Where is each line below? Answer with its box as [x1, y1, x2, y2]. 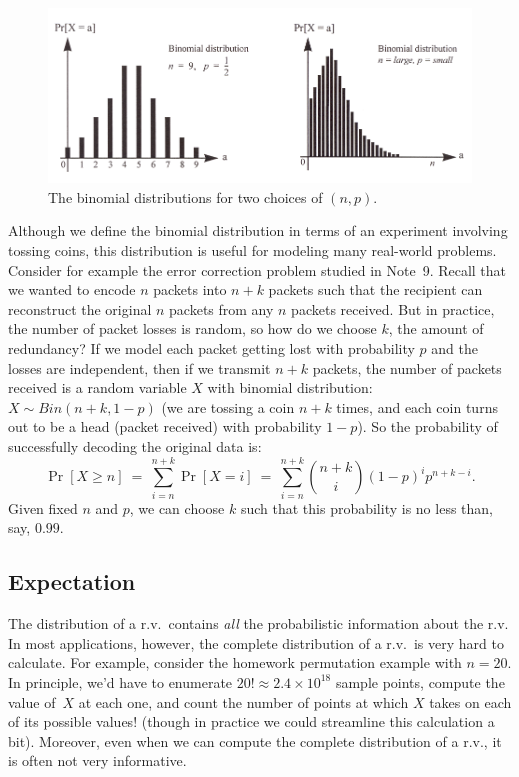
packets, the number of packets [312, 357, 502, 378]
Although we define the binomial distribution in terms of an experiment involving [8, 220, 508, 241]
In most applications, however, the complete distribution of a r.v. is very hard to [8, 632, 504, 653]
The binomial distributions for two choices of [48, 186, 323, 207]
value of [8, 691, 56, 712]
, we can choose [129, 497, 225, 518]
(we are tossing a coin [161, 396, 295, 417]
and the [431, 338, 478, 359]
